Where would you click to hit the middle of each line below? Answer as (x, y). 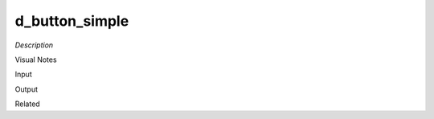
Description (34, 45)
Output (26, 89)
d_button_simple (72, 21)
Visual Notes (36, 59)
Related (27, 104)
